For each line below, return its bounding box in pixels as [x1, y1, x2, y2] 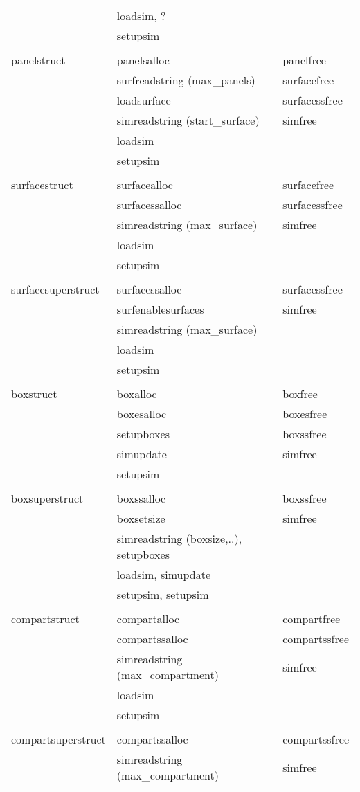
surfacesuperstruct [11, 281, 100, 297]
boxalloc [116, 386, 157, 402]
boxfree [282, 386, 318, 402]
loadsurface [116, 92, 171, 108]
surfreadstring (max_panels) [116, 72, 255, 88]
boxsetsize [116, 510, 165, 526]
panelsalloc [116, 52, 170, 68]
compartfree [282, 611, 341, 627]
